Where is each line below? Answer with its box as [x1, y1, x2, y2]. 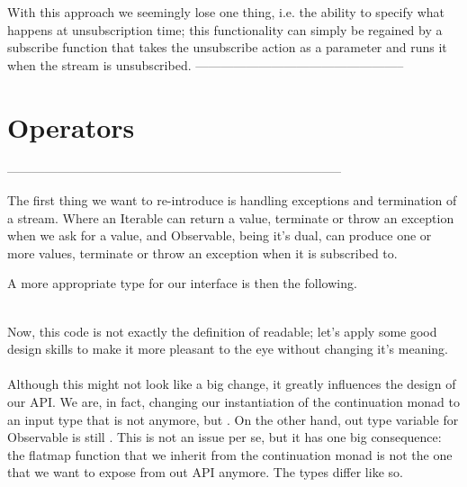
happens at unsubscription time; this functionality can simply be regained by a [7, 20, 443, 39]
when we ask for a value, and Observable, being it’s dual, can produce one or [7, 226, 432, 245]
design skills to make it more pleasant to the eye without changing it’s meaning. [7, 339, 448, 358]
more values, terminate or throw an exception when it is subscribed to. [7, 243, 398, 262]
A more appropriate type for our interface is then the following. [7, 274, 357, 293]
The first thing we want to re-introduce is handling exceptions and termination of [7, 191, 457, 210]
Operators [7, 108, 135, 145]
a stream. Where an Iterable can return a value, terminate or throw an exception [7, 208, 454, 227]
